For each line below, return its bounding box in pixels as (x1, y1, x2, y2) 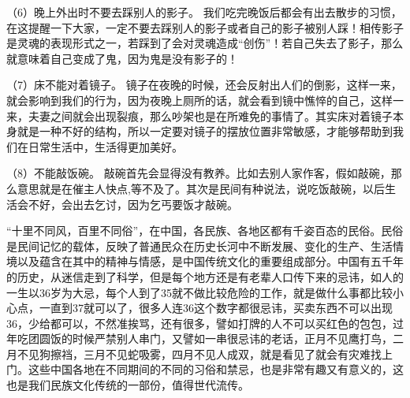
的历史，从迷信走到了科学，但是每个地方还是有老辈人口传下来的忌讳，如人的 (6, 268, 404, 285)
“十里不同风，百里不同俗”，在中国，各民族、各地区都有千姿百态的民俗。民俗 (6, 222, 404, 239)
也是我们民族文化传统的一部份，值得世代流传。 (6, 377, 249, 393)
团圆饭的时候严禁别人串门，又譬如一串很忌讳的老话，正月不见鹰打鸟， (28, 330, 393, 347)
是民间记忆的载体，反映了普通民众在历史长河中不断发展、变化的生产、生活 (6, 237, 393, 254)
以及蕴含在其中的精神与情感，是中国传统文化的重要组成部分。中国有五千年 (17, 253, 404, 270)
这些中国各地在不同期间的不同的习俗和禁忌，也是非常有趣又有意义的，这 (28, 361, 404, 378)
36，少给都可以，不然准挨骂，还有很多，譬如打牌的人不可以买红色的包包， (6, 314, 393, 331)
